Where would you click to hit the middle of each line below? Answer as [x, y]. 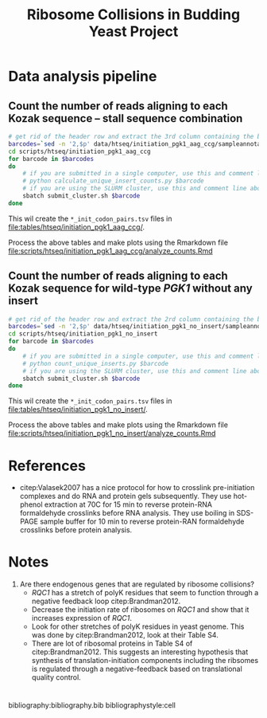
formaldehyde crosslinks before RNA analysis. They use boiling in [127, 513]
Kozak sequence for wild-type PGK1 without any [130, 288]
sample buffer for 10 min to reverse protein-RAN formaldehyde [142, 522]
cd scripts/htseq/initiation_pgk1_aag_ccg [79, 151]
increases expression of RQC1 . [82, 618]
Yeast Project [133, 31]
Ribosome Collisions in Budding [133, 15]
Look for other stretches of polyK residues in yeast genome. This [138, 626]
